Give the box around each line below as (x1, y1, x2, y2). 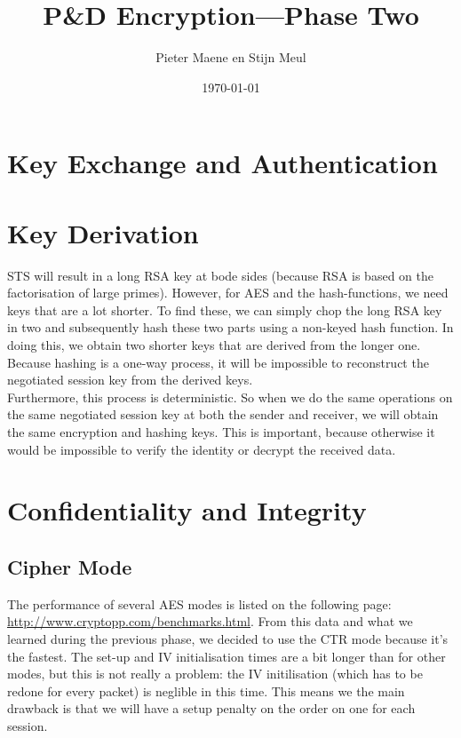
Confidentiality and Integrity (7, 492, 367, 528)
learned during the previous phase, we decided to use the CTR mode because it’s (7, 629, 449, 647)
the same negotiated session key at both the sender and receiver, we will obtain (7, 405, 439, 424)
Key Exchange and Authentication (7, 145, 438, 181)
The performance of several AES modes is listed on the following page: (7, 594, 392, 613)
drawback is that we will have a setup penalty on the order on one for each (7, 699, 416, 718)
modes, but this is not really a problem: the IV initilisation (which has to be (7, 664, 423, 683)
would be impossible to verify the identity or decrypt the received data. (7, 440, 396, 458)
